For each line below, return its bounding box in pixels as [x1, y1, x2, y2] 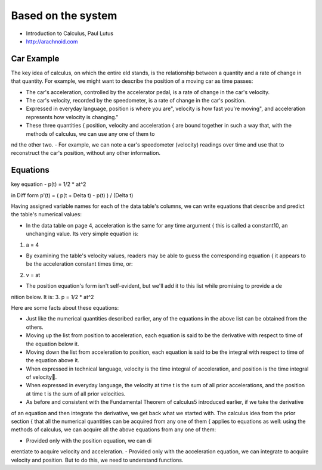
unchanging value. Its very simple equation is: [26, 230, 139, 238]
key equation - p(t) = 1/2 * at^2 [11, 180, 86, 188]
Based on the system [11, 9, 117, 22]
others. [26, 323, 44, 331]
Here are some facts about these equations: [11, 304, 119, 311]
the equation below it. [26, 340, 80, 347]
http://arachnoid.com [26, 38, 78, 45]
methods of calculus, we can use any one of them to [26, 130, 155, 137]
